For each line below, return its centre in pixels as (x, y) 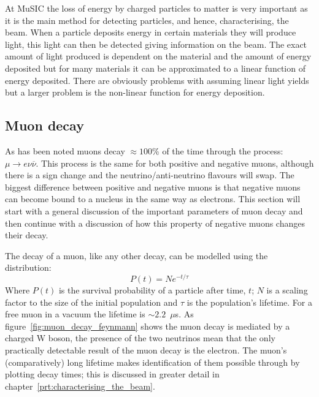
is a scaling (287, 289)
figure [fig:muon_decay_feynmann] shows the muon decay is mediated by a (148, 326)
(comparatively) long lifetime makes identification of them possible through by (152, 362)
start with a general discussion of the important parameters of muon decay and (154, 210)
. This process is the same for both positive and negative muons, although (175, 163)
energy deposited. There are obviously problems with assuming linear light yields (157, 80)
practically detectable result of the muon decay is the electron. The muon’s (146, 350)
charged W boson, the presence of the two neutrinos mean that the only (140, 338)
